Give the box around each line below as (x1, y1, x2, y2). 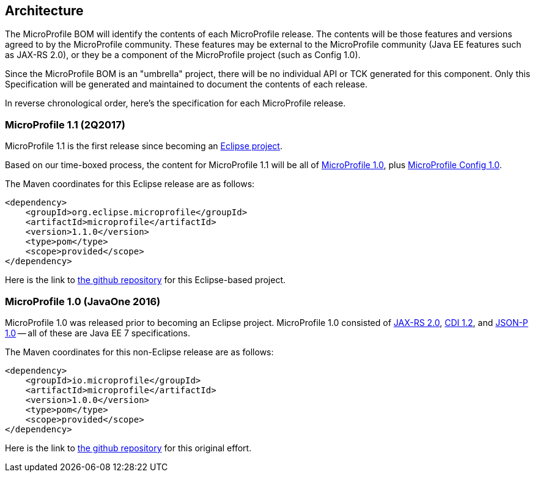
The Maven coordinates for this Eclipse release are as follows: (5, 179, 255, 190)
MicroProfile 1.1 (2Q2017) (5, 118, 125, 131)
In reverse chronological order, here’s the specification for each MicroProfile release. (5, 98, 346, 109)
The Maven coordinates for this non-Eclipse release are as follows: (5, 346, 274, 357)
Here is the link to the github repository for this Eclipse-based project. (5, 275, 286, 286)
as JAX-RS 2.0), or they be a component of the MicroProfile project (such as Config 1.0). (5, 50, 361, 61)
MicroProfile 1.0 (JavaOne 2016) (5, 295, 161, 308)
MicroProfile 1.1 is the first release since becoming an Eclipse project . (5, 141, 282, 152)
